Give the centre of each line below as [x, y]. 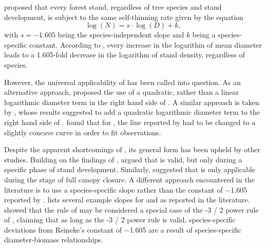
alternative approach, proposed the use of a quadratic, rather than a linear [122, 92]
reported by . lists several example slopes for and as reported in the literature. [127, 200]
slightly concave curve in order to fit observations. [83, 132]
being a [204, 35]
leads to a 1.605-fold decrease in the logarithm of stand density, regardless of [125, 55]
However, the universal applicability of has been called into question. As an [122, 82]
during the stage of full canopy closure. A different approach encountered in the [129, 179]
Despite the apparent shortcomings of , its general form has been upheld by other [132, 149]
